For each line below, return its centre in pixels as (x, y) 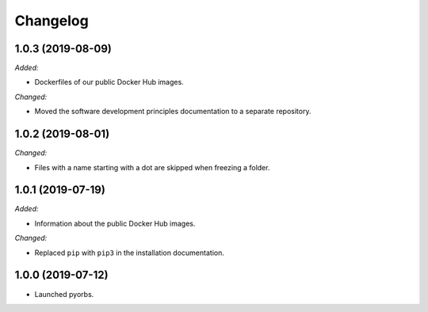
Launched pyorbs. (64, 294)
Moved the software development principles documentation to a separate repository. (173, 112)
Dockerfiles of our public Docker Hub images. (109, 82)
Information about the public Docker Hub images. (115, 223)
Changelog (52, 21)
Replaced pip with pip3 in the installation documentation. (130, 253)
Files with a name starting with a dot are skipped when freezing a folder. (152, 167)
